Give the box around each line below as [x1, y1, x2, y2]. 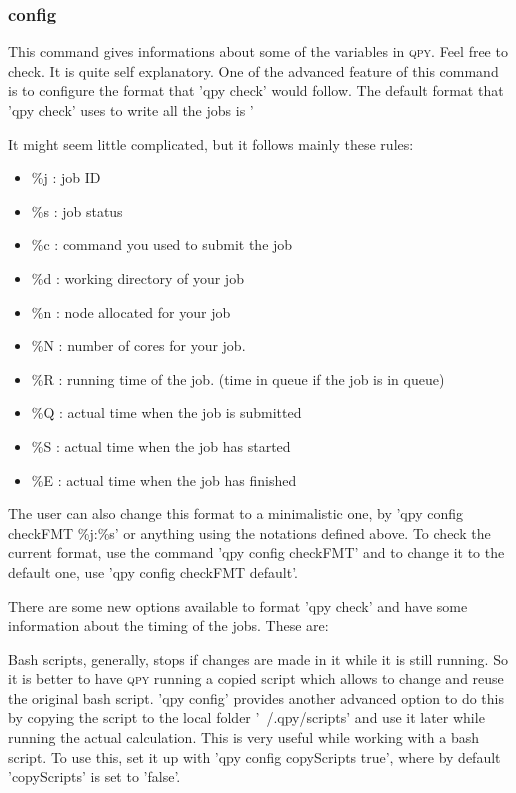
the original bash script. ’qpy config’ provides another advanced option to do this [8, 687, 504, 708]
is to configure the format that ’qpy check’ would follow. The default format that [8, 80, 504, 101]
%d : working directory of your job [31, 267, 244, 288]
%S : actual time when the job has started [31, 435, 291, 456]
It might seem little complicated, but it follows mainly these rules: [8, 133, 414, 154]
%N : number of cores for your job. [31, 335, 246, 356]
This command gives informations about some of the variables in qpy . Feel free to [8, 41, 508, 62]
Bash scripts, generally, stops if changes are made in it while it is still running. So [8, 648, 508, 669]
